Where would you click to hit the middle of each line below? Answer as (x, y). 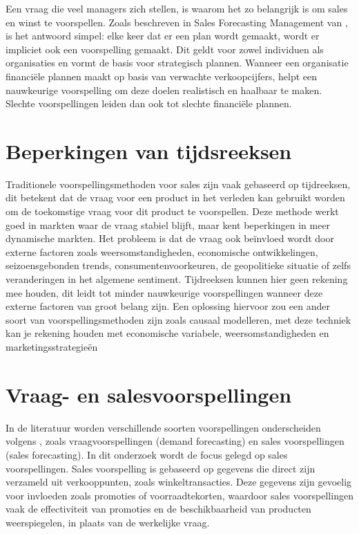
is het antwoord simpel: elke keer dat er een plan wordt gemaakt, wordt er (163, 36)
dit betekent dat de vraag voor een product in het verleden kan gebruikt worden (175, 197)
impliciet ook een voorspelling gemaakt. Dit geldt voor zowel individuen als (165, 49)
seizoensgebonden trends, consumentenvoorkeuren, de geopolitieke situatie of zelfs (178, 265)
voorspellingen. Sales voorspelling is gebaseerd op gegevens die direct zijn (161, 468)
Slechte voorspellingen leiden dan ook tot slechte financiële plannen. (149, 103)
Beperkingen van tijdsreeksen (149, 150)
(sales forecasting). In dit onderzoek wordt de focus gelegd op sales (147, 454)
